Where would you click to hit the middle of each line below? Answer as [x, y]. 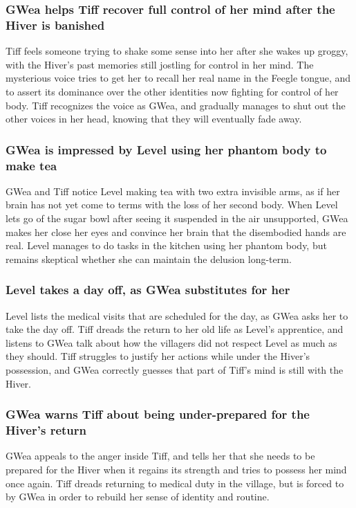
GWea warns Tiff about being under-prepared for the [158, 414]
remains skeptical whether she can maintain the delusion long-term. [149, 258]
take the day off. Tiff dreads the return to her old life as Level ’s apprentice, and [175, 329]
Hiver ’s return [46, 430]
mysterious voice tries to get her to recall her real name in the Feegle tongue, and [178, 78]
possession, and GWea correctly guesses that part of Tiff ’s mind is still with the [175, 370]
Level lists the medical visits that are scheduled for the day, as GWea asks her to [177, 315]
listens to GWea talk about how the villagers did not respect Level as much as [171, 342]
